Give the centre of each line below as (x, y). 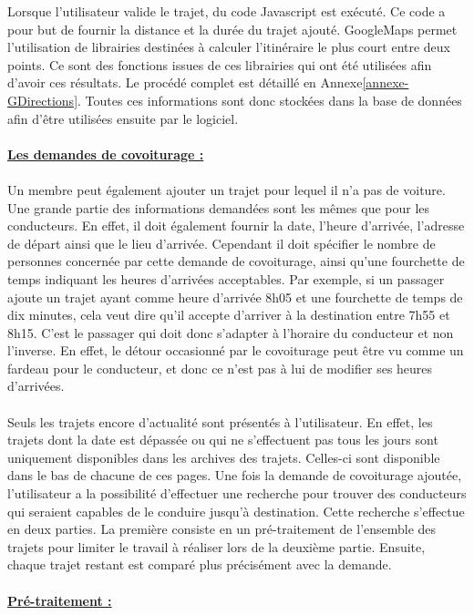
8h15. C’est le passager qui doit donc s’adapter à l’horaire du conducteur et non (231, 332)
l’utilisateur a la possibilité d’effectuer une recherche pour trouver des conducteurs (237, 493)
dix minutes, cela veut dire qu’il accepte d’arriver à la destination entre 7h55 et (229, 315)
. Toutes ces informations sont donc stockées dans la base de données (270, 100)
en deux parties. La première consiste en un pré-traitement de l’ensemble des (222, 529)
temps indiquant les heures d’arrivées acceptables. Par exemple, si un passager (226, 278)
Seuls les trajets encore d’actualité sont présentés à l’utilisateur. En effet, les (220, 421)
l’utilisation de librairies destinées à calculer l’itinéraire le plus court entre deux (229, 47)
